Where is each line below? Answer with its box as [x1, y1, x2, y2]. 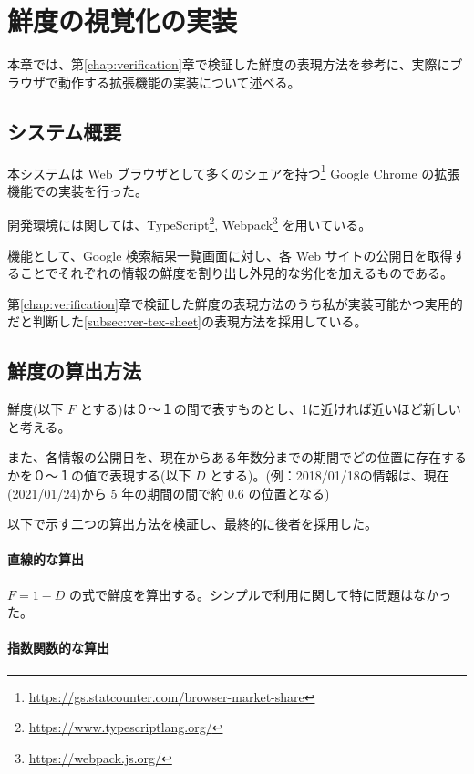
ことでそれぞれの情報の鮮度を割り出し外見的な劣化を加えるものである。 [19, 263, 454, 283]
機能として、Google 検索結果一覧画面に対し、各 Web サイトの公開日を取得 [7, 245, 453, 264]
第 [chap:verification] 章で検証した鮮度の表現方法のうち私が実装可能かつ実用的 [7, 294, 463, 313]
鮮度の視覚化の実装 [7, 2, 238, 39]
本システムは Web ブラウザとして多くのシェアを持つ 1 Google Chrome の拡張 [7, 160, 460, 182]
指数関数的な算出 [7, 638, 109, 657]
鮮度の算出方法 [7, 356, 141, 385]
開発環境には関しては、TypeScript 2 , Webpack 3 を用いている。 [7, 212, 372, 234]
